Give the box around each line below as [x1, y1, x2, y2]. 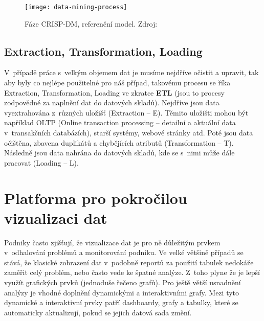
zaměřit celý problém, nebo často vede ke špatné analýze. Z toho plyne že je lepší [4, 267, 260, 278]
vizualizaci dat [4, 207, 107, 228]
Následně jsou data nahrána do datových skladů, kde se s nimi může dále [4, 147, 235, 158]
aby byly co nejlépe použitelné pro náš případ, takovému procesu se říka [4, 77, 231, 88]
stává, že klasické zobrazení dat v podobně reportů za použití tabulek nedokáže [4, 257, 254, 267]
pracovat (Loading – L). [4, 157, 79, 168]
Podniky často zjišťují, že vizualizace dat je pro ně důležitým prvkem [4, 237, 221, 247]
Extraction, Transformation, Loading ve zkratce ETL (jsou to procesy [4, 87, 225, 98]
